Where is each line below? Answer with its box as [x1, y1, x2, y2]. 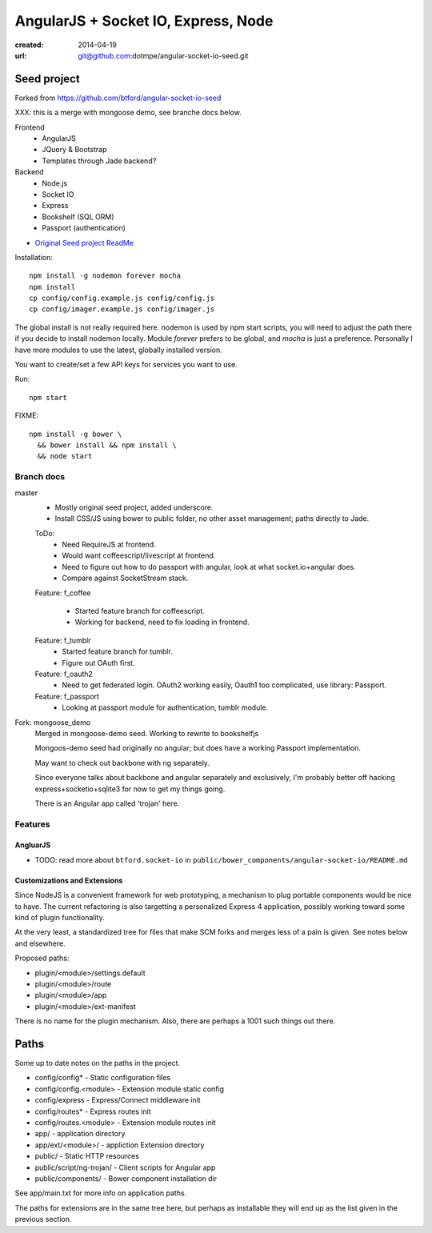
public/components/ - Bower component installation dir [34, 1173, 218, 1183]
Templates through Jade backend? [42, 156, 157, 166]
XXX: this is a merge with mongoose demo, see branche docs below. [14, 108, 242, 118]
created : [14, 40, 44, 50]
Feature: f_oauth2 [34, 669, 94, 679]
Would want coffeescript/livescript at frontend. [62, 550, 216, 560]
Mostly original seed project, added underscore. [54, 502, 214, 512]
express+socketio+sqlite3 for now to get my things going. [34, 784, 226, 794]
